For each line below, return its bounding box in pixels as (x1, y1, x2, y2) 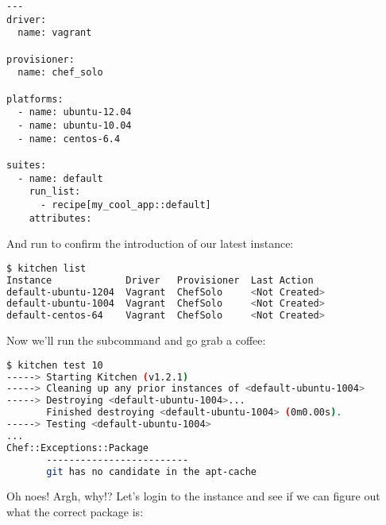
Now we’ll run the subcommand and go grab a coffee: (6, 332, 266, 349)
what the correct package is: (6, 504, 144, 520)
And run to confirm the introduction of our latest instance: (6, 235, 294, 252)
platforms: (6, 93, 64, 105)
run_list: (29, 186, 81, 198)
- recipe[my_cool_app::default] (40, 199, 211, 210)
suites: (6, 159, 47, 171)
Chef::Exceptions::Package (6, 442, 149, 454)
